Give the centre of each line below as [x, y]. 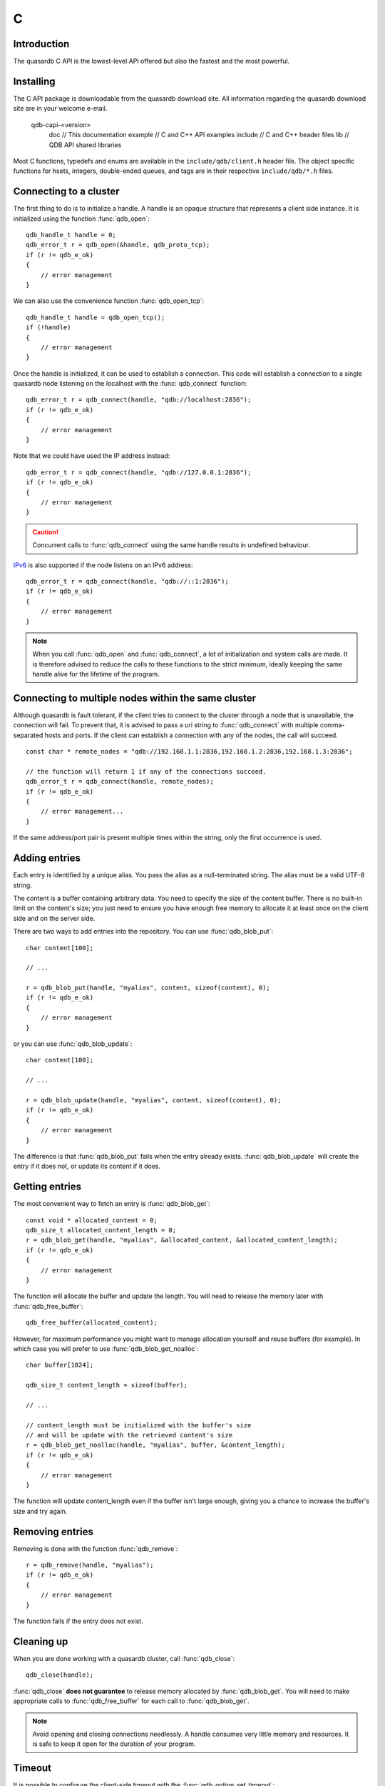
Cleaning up [41, 1641]
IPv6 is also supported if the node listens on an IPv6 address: [103, 565]
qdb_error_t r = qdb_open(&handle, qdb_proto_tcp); [118, 245]
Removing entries [53, 1531]
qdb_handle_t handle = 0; [71, 235]
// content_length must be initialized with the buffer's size [139, 1425]
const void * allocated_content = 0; [92, 1220]
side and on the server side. [54, 918]
